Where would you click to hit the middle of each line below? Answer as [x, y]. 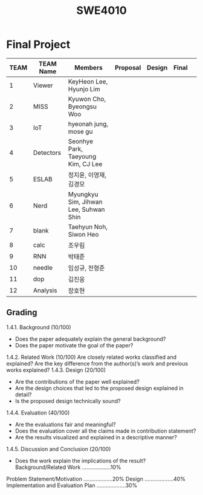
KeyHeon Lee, [88, 81]
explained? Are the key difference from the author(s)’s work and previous [97, 363]
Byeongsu [82, 107]
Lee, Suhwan [86, 209]
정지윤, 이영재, [87, 175]
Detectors [47, 152]
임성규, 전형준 [86, 268]
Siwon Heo [83, 234]
